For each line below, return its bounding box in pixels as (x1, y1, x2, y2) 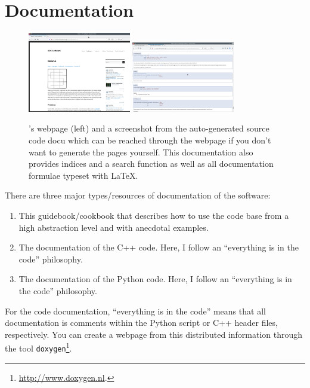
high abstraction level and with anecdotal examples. (18, 221, 209, 233)
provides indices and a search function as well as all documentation (29, 157, 274, 170)
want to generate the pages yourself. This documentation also (29, 145, 253, 158)
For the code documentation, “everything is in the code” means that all (5, 304, 266, 317)
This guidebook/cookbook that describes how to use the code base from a (18, 209, 289, 221)
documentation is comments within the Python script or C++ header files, (5, 316, 278, 329)
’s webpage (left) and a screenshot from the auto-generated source (29, 122, 269, 135)
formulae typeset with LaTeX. (29, 169, 138, 181)
